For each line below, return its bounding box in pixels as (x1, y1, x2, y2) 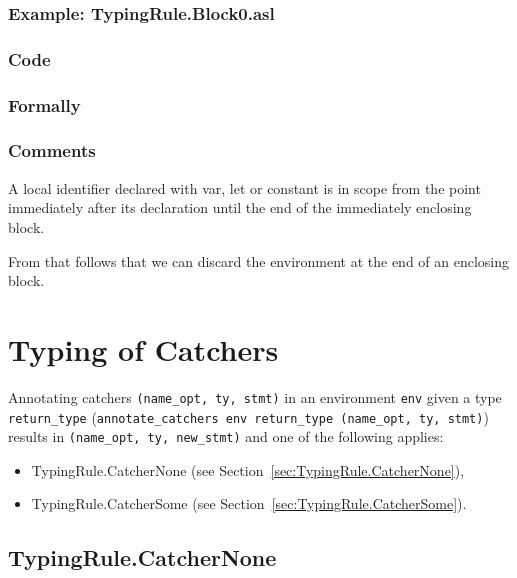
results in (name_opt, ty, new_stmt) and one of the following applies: (8, 426, 444, 447)
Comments (8, 138, 96, 163)
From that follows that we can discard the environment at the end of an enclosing (8, 250, 510, 271)
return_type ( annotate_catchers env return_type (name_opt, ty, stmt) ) (8, 406, 489, 427)
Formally (8, 92, 81, 117)
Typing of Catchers (8, 328, 279, 369)
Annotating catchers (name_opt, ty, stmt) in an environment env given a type (8, 386, 502, 407)
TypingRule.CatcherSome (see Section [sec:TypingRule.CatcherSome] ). (31, 493, 467, 514)
